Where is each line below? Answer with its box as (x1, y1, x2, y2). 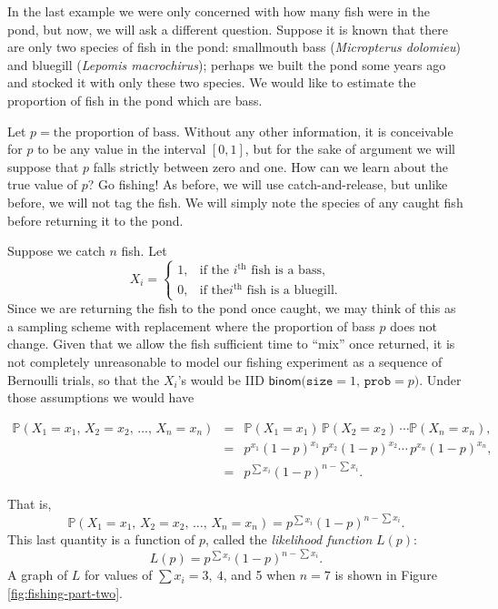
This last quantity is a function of (7, 530, 195, 549)
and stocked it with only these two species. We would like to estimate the (7, 73, 416, 92)
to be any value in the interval (37, 139, 206, 158)
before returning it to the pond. (7, 210, 184, 229)
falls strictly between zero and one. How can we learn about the (93, 157, 448, 176)
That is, (7, 493, 52, 513)
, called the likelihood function (205, 530, 373, 549)
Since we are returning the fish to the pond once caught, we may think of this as (7, 299, 456, 318)
